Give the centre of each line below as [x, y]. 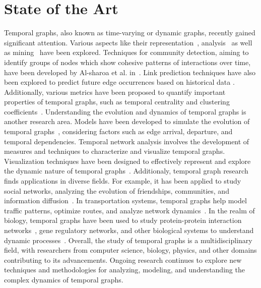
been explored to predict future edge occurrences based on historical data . [119, 82]
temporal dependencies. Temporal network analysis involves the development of [127, 141]
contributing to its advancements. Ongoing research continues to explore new [123, 260]
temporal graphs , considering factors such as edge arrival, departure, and [118, 131]
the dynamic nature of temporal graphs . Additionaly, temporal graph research [126, 171]
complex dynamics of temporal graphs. [64, 279]
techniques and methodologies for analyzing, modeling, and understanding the [124, 270]
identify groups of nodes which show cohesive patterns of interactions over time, [127, 62]
